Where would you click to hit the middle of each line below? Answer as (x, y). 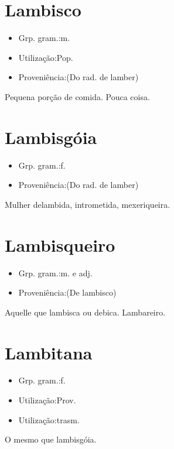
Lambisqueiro (60, 244)
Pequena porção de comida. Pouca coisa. (77, 96)
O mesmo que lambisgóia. (51, 439)
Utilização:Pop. (46, 57)
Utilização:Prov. (47, 400)
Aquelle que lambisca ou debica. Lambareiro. (85, 312)
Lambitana (49, 352)
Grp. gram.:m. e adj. (55, 273)
